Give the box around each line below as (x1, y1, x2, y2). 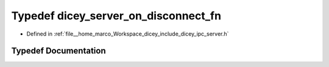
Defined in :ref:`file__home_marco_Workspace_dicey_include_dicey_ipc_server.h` (26, 30, 229, 37)
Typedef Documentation (11, 46, 106, 56)
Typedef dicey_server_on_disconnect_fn (11, 9, 222, 22)
